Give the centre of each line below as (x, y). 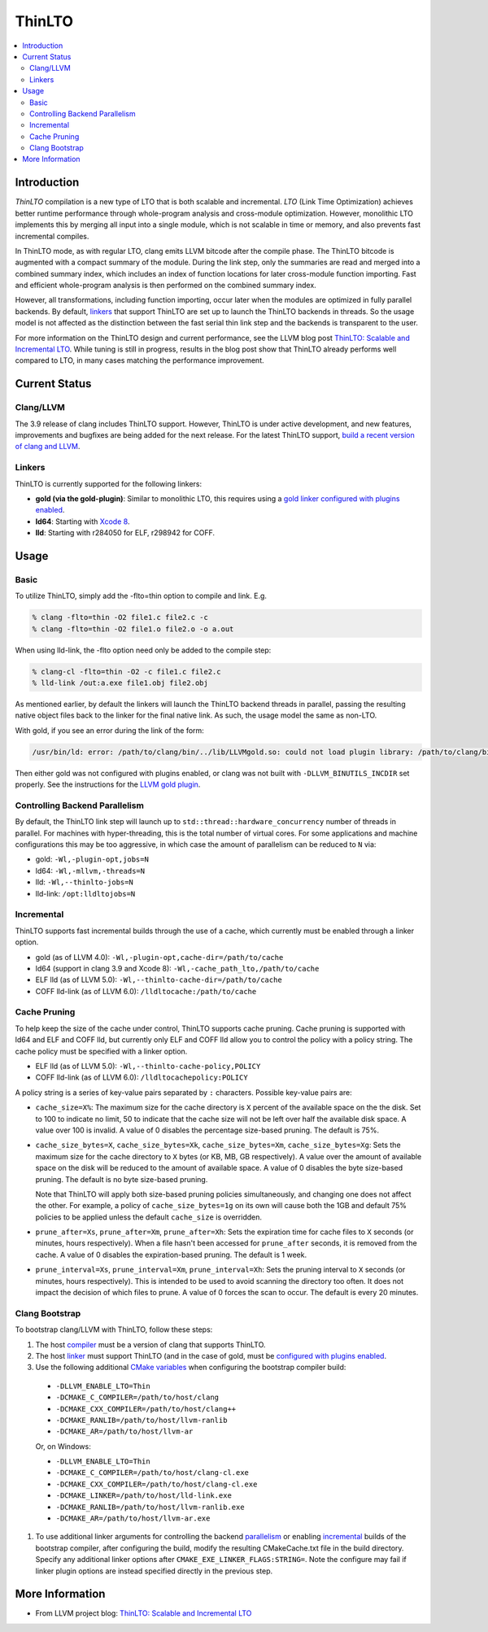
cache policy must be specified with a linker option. (101, 1051)
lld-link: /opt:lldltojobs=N (85, 893)
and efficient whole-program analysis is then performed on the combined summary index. (166, 286)
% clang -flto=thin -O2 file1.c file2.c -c (120, 617)
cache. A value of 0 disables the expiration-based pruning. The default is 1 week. (171, 1255)
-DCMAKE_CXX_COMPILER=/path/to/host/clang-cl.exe (157, 1484)
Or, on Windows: (63, 1446)
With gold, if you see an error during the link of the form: (110, 730)
